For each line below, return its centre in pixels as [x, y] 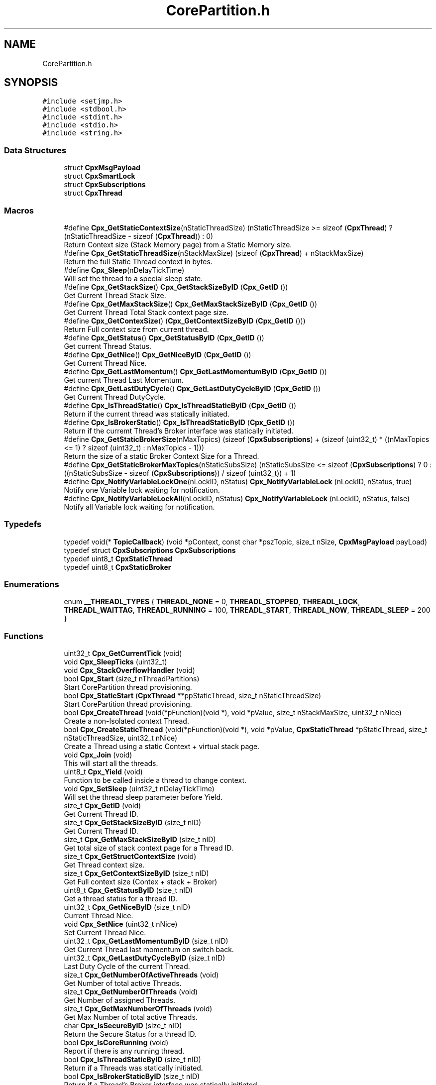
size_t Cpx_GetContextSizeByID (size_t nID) [136, 873]
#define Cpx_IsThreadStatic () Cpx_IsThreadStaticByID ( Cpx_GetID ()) [180, 405]
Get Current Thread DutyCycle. [115, 397]
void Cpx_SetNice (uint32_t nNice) [121, 924]
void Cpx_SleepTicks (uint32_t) [115, 662]
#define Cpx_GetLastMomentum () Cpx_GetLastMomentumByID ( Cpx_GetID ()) [195, 371]
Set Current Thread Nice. [105, 933]
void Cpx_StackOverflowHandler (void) [129, 670]
